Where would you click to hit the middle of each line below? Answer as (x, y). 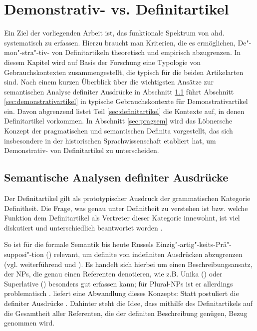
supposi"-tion (24, 254)
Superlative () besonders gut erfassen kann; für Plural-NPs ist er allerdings (119, 283)
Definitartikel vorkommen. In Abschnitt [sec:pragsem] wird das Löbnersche (118, 121)
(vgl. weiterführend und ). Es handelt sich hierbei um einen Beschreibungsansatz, (128, 264)
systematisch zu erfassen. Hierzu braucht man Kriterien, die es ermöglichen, (120, 42)
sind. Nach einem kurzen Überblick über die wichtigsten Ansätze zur (109, 82)
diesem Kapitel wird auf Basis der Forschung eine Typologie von (102, 62)
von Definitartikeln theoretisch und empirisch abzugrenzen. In (146, 52)
